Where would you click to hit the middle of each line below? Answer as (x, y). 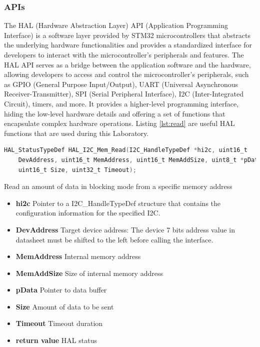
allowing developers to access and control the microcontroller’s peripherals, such (126, 74)
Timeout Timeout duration (59, 323)
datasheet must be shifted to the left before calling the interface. (114, 239)
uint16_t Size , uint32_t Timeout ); (77, 170)
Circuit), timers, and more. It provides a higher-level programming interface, (121, 103)
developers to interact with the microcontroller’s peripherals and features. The (124, 54)
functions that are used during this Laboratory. (76, 133)
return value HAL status (56, 340)
